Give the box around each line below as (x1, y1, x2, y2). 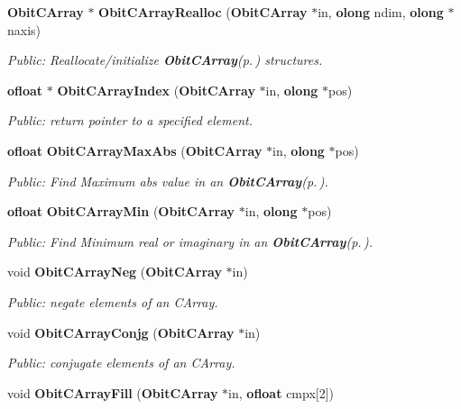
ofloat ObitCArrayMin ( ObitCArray (7, 202, 235, 221)
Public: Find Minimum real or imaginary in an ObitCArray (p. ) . (7, 232, 373, 250)
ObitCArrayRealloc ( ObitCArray (98, 3, 308, 21)
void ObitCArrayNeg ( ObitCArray (7, 262, 222, 281)
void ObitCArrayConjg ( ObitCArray (7, 323, 235, 341)
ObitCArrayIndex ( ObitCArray (57, 80, 255, 99)
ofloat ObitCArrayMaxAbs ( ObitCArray (7, 141, 263, 159)
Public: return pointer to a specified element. (7, 111, 253, 130)
